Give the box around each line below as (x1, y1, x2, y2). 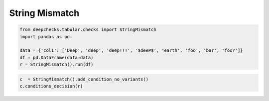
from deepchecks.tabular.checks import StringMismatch (19, 27, 156, 32)
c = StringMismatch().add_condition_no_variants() (19, 76, 149, 82)
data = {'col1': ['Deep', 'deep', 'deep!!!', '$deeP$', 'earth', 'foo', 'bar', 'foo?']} (19, 48, 244, 53)
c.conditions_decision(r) (19, 84, 83, 89)
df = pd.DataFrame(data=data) (19, 55, 94, 60)
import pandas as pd (19, 34, 70, 39)
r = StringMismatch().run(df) (19, 62, 94, 67)
